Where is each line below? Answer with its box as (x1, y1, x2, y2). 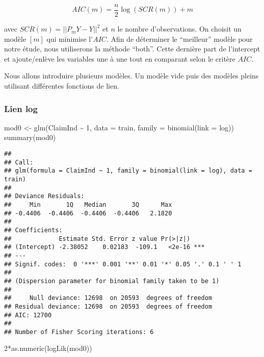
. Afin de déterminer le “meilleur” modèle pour (106, 33, 253, 44)
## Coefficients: (4, 226, 63, 234)
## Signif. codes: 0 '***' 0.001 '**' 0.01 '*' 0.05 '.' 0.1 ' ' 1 (4, 260, 242, 268)
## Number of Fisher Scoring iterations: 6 (4, 328, 154, 336)
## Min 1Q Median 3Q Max (4, 201, 172, 208)
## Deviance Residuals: (4, 193, 85, 200)
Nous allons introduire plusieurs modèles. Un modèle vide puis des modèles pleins (4, 70, 259, 81)
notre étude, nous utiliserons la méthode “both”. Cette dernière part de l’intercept (4, 43, 260, 54)
